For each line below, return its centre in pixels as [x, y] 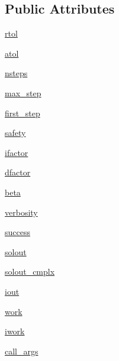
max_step [23, 92]
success [17, 232]
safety [15, 133]
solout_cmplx [30, 271]
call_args [22, 351]
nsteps [16, 73]
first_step [22, 113]
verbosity [21, 212]
